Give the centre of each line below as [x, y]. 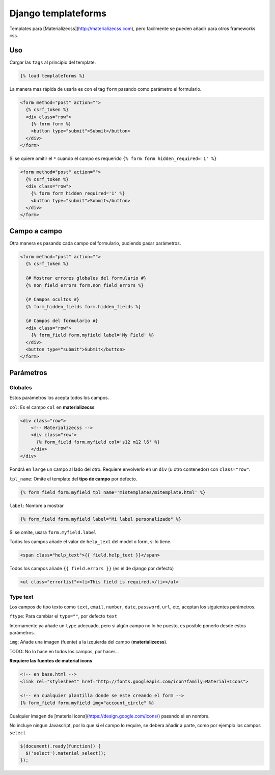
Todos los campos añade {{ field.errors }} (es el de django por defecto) [92, 569]
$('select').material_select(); [66, 753]
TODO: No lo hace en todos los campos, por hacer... [64, 651]
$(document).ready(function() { [61, 746]
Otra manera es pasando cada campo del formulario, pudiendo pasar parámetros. [95, 243]
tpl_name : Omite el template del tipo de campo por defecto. [73, 478]
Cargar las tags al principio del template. [53, 62]
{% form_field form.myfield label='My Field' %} [93, 335]
